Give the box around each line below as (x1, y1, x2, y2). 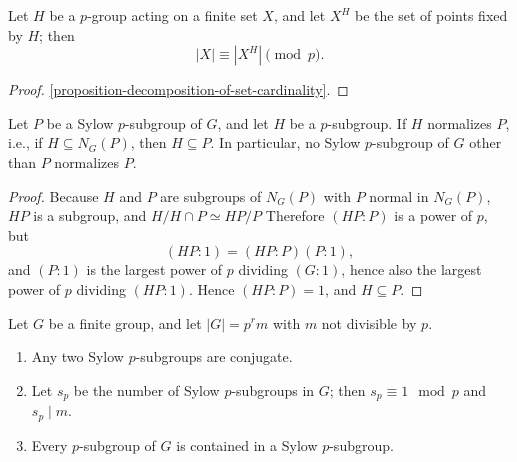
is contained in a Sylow (176, 434, 318, 455)
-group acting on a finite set (87, 5, 258, 25)
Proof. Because (8, 185, 99, 206)
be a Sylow (46, 112, 114, 133)
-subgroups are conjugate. (135, 346, 293, 367)
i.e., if (8, 132, 43, 153)
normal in (369, 185, 429, 206)
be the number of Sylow (73, 379, 220, 400)
